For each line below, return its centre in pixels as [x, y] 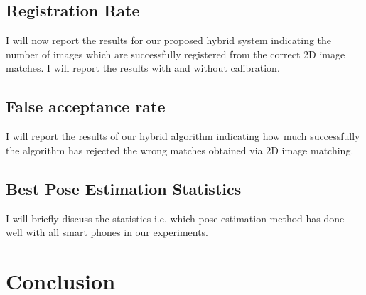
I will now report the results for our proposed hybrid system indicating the [169, 40]
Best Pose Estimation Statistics [124, 188]
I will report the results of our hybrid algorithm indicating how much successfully [183, 136]
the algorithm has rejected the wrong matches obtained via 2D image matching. [180, 150]
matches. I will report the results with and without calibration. [143, 68]
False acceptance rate [86, 106]
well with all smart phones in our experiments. [107, 232]
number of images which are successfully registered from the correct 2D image [176, 54]
